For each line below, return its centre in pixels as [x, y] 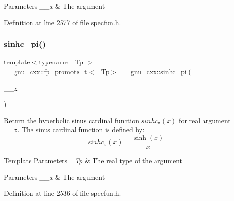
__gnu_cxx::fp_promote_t [46, 71]
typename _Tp [61, 62]
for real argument [205, 120]
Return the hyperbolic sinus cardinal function [71, 120]
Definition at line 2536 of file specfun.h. [62, 193]
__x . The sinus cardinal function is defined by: [74, 130]
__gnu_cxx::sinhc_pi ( [156, 71]
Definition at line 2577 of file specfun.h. [62, 22]
